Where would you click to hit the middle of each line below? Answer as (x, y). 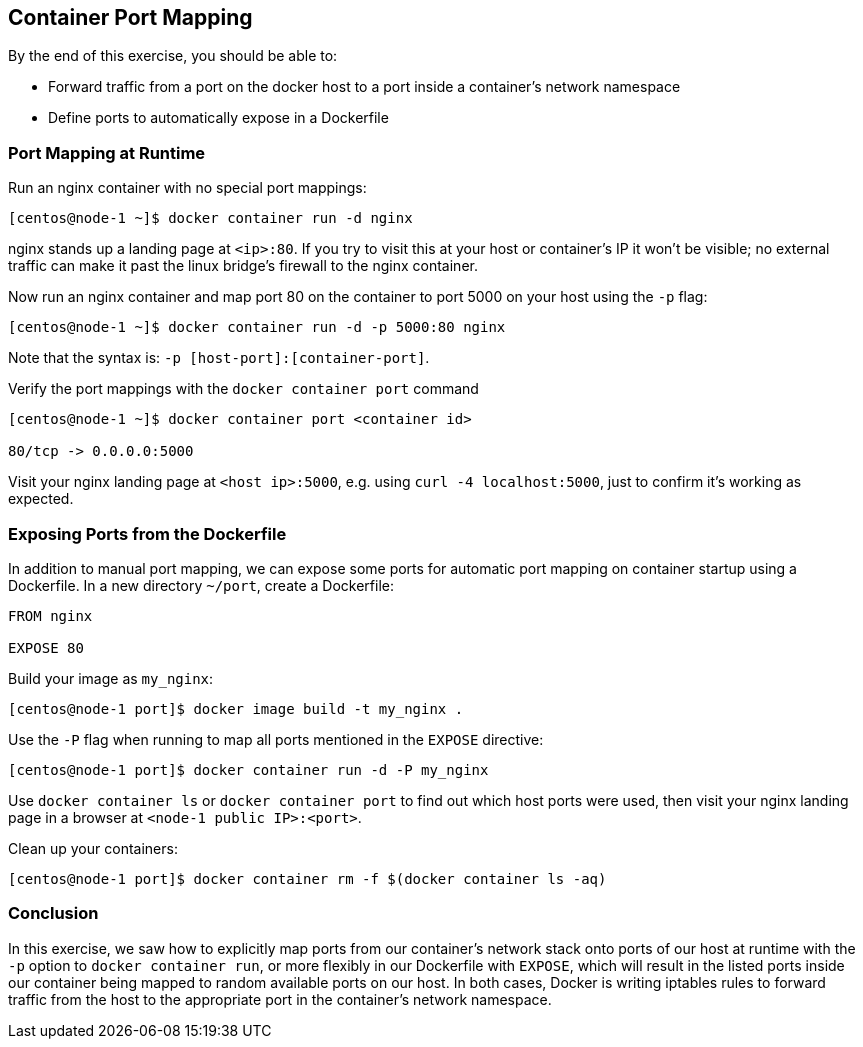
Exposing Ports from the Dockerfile (147, 533)
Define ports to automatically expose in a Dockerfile (218, 118)
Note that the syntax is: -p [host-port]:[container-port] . (219, 358)
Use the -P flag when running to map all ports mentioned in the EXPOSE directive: (276, 739)
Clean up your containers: (93, 848)
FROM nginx (50, 615)
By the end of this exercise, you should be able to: (173, 56)
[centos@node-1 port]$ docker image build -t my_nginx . (236, 708)
